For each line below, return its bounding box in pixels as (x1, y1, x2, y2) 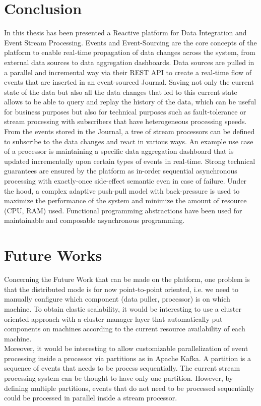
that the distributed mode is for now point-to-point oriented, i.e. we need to (4, 283, 239, 294)
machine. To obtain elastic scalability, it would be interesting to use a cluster (4, 303, 242, 314)
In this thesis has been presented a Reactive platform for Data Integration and (4, 27, 247, 38)
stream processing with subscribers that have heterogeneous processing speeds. (4, 116, 247, 127)
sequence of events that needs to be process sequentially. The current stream (4, 363, 240, 373)
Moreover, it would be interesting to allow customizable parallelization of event (4, 343, 248, 354)
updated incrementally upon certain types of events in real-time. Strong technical (4, 155, 255, 166)
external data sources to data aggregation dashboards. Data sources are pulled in (4, 56, 254, 67)
